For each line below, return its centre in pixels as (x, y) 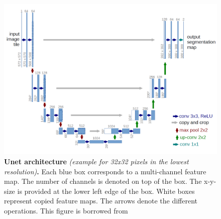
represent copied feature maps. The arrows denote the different (101, 201)
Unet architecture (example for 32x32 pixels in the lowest (96, 161)
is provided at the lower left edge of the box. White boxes (106, 191)
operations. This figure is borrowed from (66, 210)
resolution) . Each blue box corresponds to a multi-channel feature (105, 171)
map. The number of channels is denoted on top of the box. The (103, 181)
